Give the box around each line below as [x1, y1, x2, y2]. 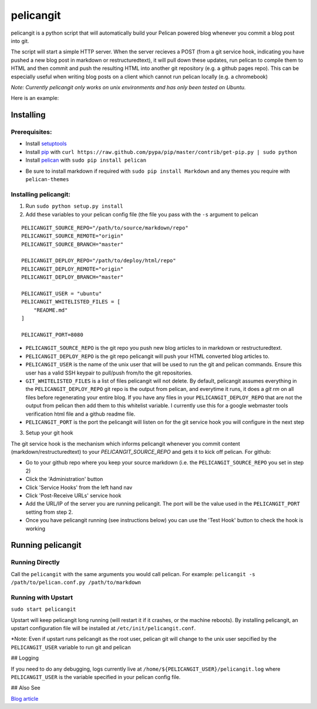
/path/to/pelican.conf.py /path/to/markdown [11, 579, 141, 586]
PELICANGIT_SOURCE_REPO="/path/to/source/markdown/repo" [21, 224, 189, 231]
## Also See [11, 684, 41, 691]
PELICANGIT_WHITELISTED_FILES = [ [21, 299, 120, 305]
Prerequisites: [11, 128, 52, 136]
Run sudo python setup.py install [25, 203, 123, 210]
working [25, 525, 46, 532]
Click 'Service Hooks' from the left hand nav [25, 484, 133, 491]
